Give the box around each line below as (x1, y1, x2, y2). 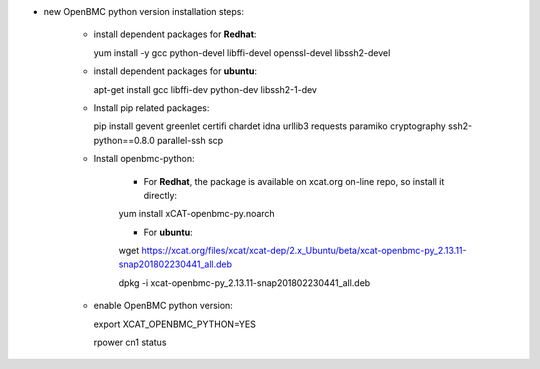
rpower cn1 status (93, 336, 167, 349)
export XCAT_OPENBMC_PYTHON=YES (93, 318, 257, 330)
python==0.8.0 (93, 134, 155, 146)
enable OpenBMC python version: (93, 300, 234, 312)
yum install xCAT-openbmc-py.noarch (118, 208, 275, 220)
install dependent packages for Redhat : (93, 28, 257, 40)
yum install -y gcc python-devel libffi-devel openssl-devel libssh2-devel (93, 46, 391, 59)
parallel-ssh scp (156, 134, 224, 146)
